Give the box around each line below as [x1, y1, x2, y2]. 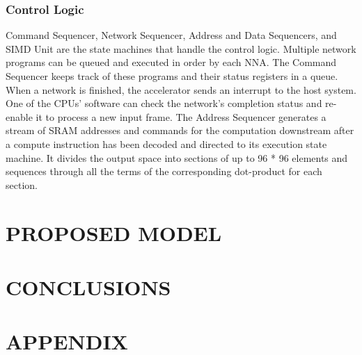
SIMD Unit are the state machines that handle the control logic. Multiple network [6, 41, 356, 56]
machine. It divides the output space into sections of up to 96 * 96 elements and [6, 150, 348, 165]
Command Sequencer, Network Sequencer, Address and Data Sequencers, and [6, 28, 337, 42]
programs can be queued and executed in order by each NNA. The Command [6, 55, 337, 69]
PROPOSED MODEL [6, 218, 222, 247]
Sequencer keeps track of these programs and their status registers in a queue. [6, 69, 338, 83]
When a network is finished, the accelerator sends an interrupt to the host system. [6, 82, 356, 97]
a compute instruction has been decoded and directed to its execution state [6, 136, 327, 151]
